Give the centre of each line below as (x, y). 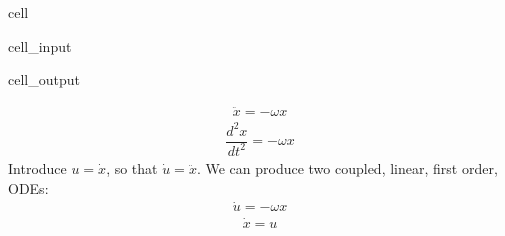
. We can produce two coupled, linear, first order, (347, 167)
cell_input (40, 45)
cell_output (44, 79)
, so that (132, 167)
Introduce (37, 167)
